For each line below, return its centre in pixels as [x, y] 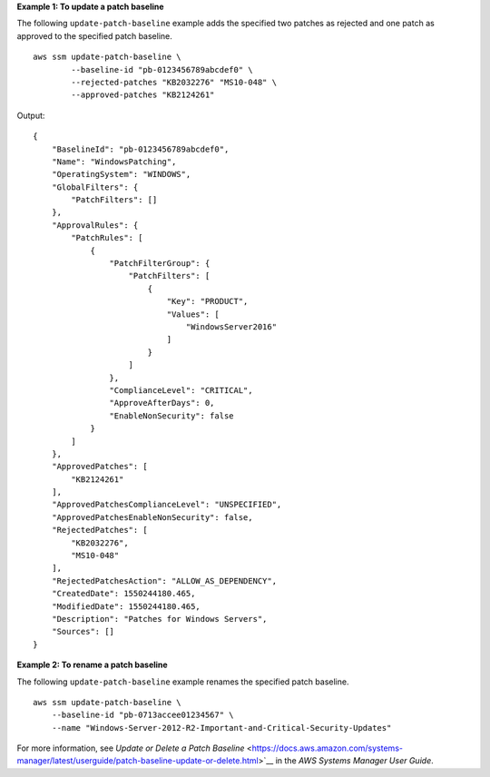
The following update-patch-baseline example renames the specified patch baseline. [183, 682]
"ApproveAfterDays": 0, [162, 403]
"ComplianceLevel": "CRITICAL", [181, 390]
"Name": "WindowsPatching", [114, 162]
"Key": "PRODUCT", [207, 301]
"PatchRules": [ [107, 238]
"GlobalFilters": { [95, 187]
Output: [31, 115]
